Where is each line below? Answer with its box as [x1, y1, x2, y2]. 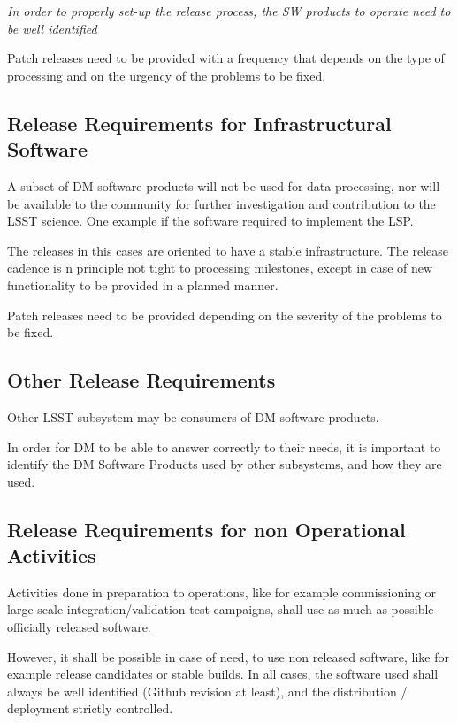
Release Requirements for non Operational [7, 515, 406, 542]
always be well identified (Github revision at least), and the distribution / [7, 681, 408, 700]
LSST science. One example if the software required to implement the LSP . [7, 212, 414, 230]
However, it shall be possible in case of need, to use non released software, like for [7, 647, 449, 665]
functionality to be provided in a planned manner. [7, 275, 279, 294]
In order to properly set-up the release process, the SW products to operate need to [7, 2, 451, 19]
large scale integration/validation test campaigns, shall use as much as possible [7, 600, 434, 619]
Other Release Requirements [7, 366, 276, 394]
